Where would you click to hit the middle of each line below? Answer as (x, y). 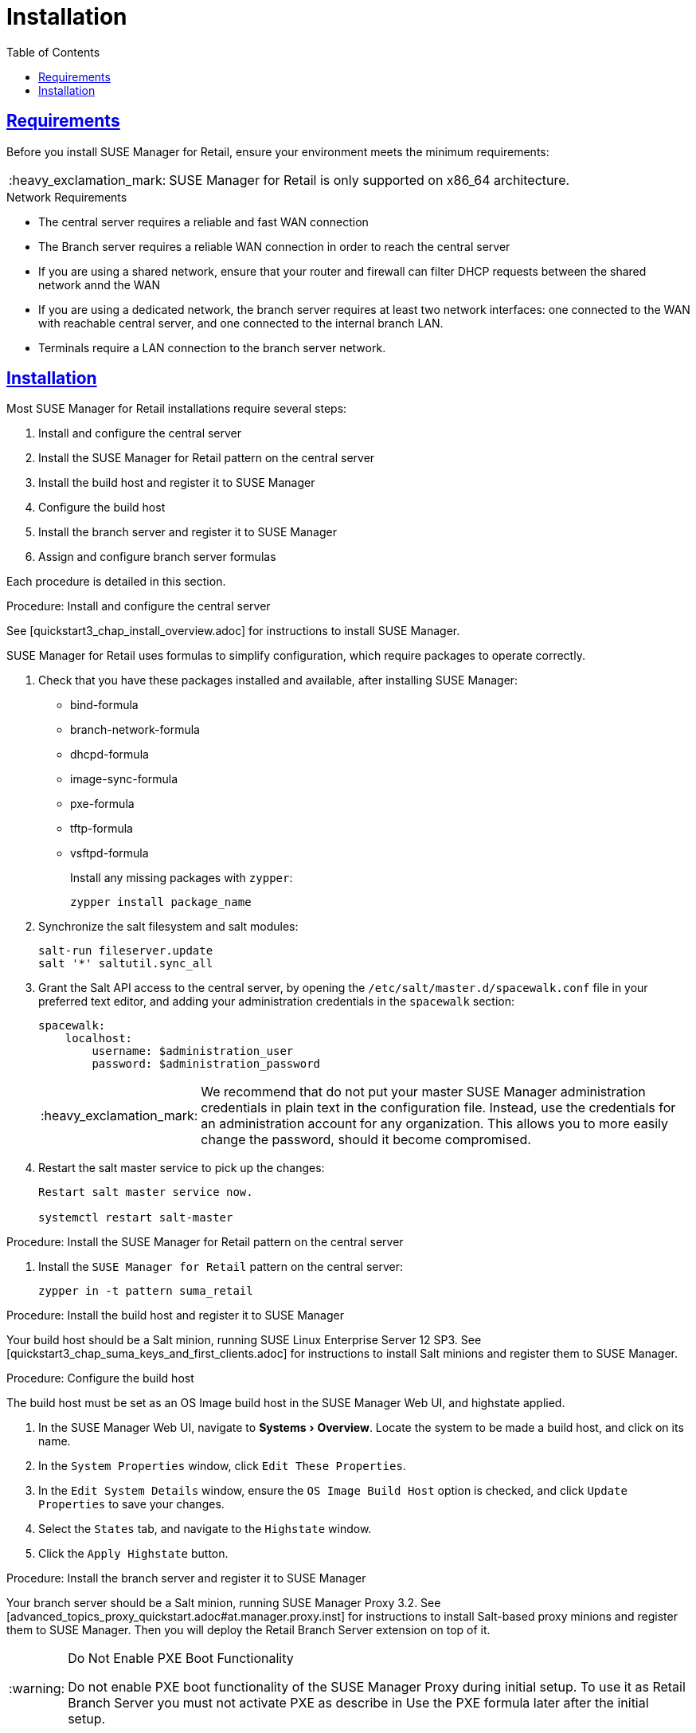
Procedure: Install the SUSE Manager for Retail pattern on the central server (205, 1242)
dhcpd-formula (109, 755)
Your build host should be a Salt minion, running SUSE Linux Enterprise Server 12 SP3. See (244, 1340)
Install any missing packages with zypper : (182, 878)
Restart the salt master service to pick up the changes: (182, 1168)
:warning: (37, 1689)
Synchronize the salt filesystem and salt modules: (168, 927)
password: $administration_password (206, 1064)
